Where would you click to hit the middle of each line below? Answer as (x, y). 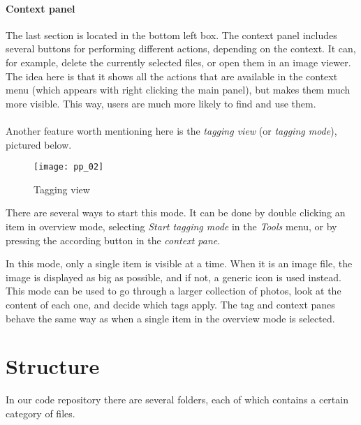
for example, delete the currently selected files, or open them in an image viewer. (178, 62)
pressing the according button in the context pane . (113, 240)
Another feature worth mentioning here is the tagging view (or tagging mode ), (171, 130)
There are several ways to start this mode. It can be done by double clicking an (176, 212)
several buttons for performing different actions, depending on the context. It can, (181, 49)
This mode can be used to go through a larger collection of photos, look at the (174, 291)
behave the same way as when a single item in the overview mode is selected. (170, 318)
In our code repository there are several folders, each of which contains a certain (177, 400)
